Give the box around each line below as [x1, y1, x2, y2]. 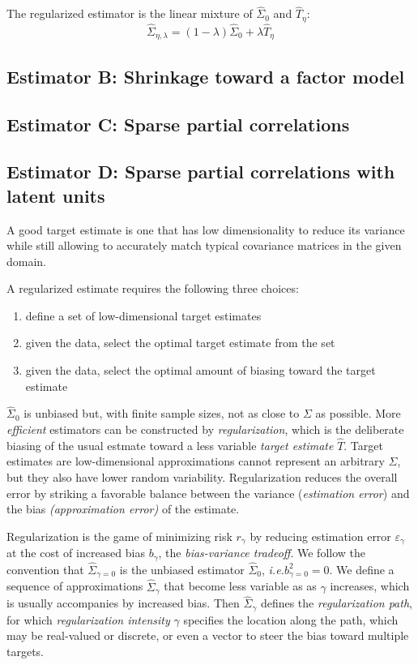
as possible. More [315, 405, 401, 422]
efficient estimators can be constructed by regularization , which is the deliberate [6, 421, 404, 438]
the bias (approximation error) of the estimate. [6, 500, 240, 517]
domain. [6, 252, 47, 269]
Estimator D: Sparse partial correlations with [6, 159, 395, 184]
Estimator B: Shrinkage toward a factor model [6, 63, 405, 88]
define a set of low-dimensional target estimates [25, 307, 262, 324]
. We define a [329, 560, 395, 577]
